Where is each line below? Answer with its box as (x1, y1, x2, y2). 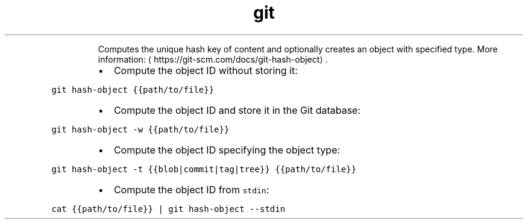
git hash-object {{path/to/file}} (51, 84, 215, 95)
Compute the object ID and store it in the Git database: (113, 104, 361, 116)
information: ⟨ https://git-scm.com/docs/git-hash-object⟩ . (98, 54, 328, 64)
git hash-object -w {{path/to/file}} (51, 124, 230, 134)
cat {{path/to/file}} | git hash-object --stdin (51, 204, 286, 214)
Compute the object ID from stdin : (113, 183, 269, 196)
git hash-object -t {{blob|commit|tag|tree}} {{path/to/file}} (51, 164, 357, 174)
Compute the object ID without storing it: (113, 64, 298, 76)
